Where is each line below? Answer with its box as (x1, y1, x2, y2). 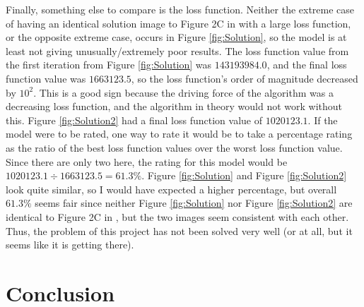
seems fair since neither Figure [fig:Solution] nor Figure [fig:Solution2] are (35, 195, 353, 210)
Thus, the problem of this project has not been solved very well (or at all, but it (6, 223, 353, 238)
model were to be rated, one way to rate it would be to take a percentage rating (6, 126, 353, 141)
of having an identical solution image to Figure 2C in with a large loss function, (6, 16, 351, 30)
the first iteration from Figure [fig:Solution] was (6, 57, 212, 72)
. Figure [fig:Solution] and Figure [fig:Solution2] (141, 168, 347, 183)
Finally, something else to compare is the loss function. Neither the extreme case (6, 2, 355, 16)
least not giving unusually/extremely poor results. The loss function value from (6, 43, 349, 58)
